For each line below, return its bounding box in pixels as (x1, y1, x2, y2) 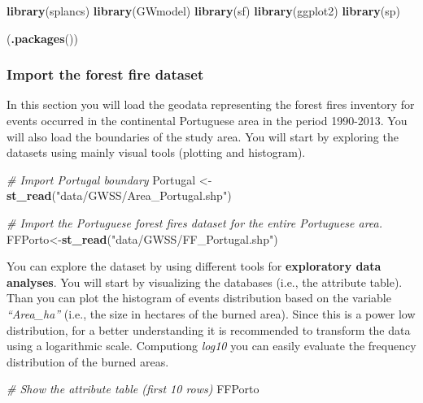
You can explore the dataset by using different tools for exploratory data (7, 258, 382, 275)
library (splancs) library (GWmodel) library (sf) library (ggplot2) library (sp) (7, 2, 401, 19)
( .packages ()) (7, 29, 78, 46)
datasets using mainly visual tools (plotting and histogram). (7, 144, 306, 161)
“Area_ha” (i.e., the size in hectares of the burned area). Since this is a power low (7, 305, 416, 322)
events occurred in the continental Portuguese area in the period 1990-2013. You (7, 112, 408, 128)
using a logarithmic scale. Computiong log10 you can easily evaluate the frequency (7, 337, 416, 354)
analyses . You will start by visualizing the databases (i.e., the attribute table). (7, 273, 403, 290)
